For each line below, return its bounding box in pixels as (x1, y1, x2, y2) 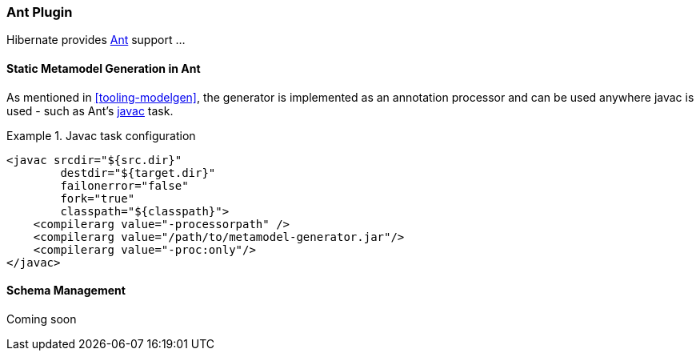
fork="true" (60, 191, 135, 205)
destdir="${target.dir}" (60, 166, 216, 179)
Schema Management (6, 283, 126, 298)
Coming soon (6, 311, 77, 326)
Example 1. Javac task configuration (6, 128, 196, 142)
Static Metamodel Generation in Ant (6, 61, 201, 75)
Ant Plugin (6, 4, 73, 20)
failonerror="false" (60, 178, 189, 192)
